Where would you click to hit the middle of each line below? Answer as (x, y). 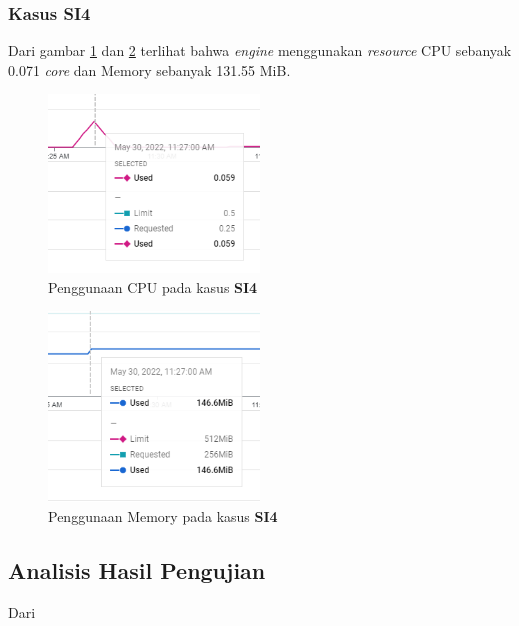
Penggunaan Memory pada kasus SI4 (163, 515)
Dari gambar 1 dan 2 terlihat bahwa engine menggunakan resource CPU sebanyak (260, 50)
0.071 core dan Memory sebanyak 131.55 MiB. (149, 69)
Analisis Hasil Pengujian (137, 569)
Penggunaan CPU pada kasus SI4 (153, 286)
